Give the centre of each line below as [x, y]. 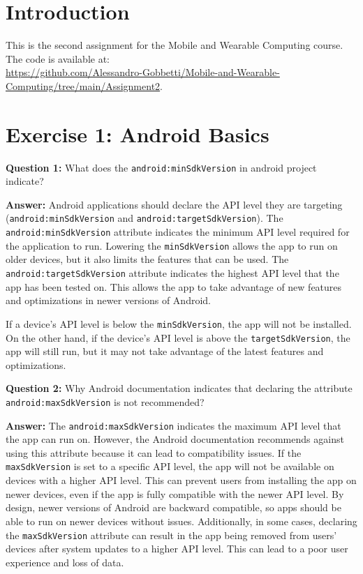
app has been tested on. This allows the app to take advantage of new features [174, 286]
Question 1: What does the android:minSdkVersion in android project [161, 167]
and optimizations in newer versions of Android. [108, 300]
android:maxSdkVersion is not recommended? [105, 401]
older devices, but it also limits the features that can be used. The [147, 259]
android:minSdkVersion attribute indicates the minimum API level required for [178, 232]
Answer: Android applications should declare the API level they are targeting [174, 204]
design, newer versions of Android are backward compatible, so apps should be [173, 507]
